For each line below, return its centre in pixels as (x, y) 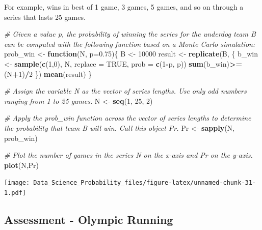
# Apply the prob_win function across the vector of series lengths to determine (128, 118)
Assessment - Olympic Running (89, 220)
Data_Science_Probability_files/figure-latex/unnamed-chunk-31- (145, 183)
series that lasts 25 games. (45, 17)
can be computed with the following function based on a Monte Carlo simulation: (130, 44)
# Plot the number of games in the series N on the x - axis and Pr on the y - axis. (128, 155)
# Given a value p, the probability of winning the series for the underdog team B (130, 34)
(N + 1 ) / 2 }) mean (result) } (48, 74)
